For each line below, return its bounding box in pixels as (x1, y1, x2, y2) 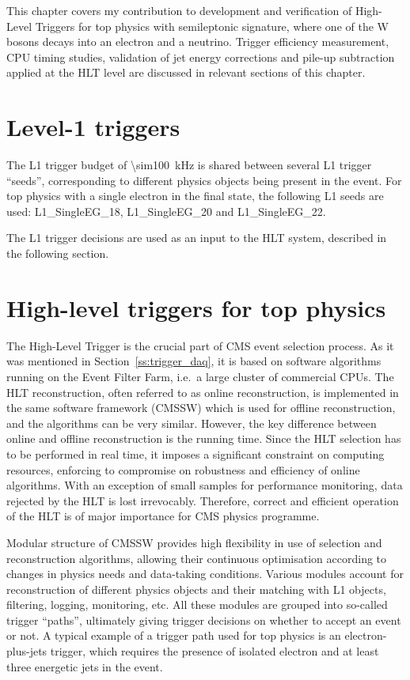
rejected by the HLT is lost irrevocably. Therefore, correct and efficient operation (6, 492, 399, 508)
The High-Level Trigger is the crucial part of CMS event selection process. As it (6, 337, 394, 353)
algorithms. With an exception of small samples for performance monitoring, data (6, 477, 403, 493)
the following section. (6, 245, 109, 262)
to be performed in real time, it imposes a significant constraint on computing (6, 445, 385, 462)
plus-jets (6, 643, 47, 659)
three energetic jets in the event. (6, 658, 163, 674)
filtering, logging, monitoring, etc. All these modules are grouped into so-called (6, 596, 388, 613)
